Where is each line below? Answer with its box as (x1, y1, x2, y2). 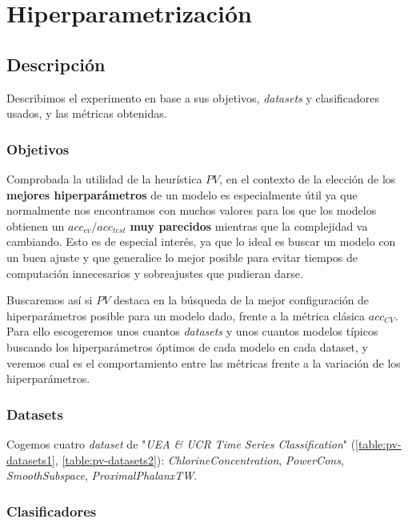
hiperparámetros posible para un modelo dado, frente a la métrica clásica (6, 307, 366, 324)
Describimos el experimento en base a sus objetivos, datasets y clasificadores (6, 89, 380, 106)
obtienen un (6, 217, 65, 234)
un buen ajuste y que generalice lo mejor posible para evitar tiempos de (6, 248, 358, 265)
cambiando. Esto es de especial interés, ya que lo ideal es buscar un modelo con (6, 233, 396, 250)
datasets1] (6, 451, 55, 468)
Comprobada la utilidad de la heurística (6, 170, 202, 187)
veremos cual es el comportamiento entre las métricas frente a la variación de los (6, 354, 401, 371)
